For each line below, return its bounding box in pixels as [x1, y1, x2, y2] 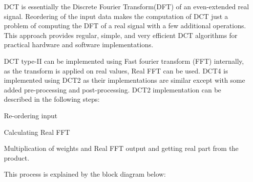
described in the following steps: [4, 94, 100, 104]
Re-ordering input [4, 110, 58, 120]
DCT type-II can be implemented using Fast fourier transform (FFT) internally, [4, 55, 244, 66]
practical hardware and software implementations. [4, 39, 153, 50]
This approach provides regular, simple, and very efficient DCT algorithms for [4, 30, 237, 40]
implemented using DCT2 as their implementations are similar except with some [4, 75, 245, 85]
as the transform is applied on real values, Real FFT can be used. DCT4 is [4, 65, 228, 75]
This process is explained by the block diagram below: [4, 169, 166, 179]
